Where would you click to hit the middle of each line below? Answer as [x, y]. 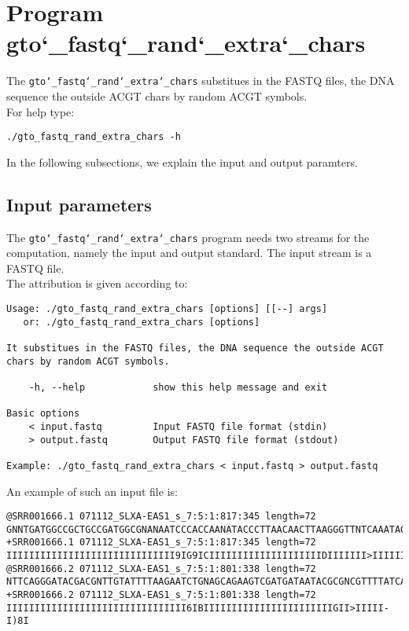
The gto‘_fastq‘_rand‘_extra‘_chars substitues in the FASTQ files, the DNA [201, 81]
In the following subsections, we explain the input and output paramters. [182, 161]
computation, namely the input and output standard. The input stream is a [189, 253]
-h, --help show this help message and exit [178, 387]
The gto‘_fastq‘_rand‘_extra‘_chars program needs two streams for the [188, 237]
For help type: [41, 111]
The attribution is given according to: [97, 283]
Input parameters [79, 204]
